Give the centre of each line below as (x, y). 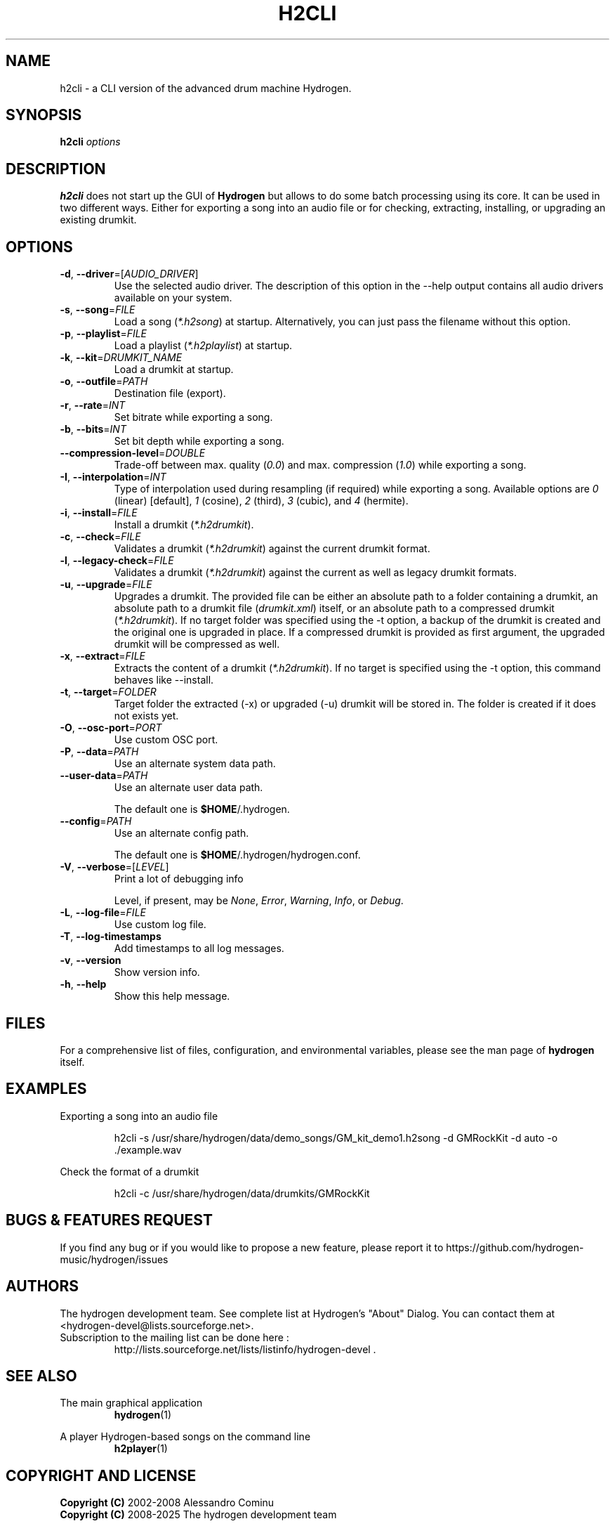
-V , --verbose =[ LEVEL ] (114, 867)
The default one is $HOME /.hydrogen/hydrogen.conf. (237, 855)
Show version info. (157, 972)
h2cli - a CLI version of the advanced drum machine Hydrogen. (206, 88)
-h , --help (83, 984)
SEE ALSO (41, 1376)
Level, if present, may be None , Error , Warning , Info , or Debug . (259, 901)
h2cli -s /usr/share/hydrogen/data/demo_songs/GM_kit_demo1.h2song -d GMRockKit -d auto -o (336, 1137)
